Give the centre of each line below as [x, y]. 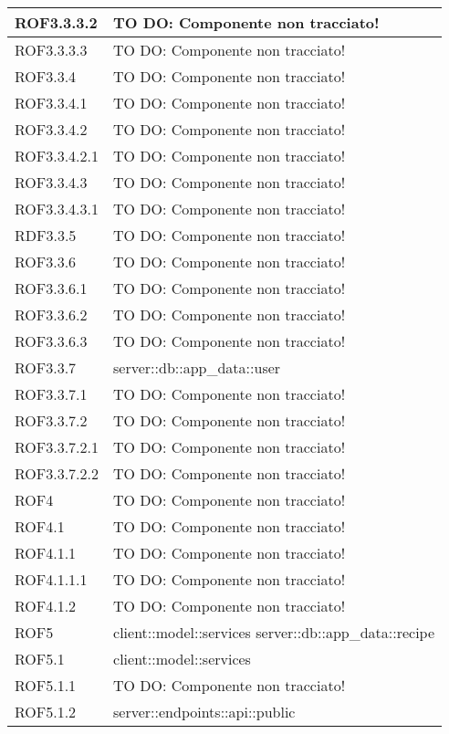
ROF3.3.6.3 [51, 341]
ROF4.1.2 [46, 606]
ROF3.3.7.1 [51, 394]
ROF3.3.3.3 [51, 50]
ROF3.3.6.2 [51, 315]
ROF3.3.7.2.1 [57, 447]
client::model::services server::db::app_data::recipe [274, 632]
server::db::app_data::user [197, 367]
